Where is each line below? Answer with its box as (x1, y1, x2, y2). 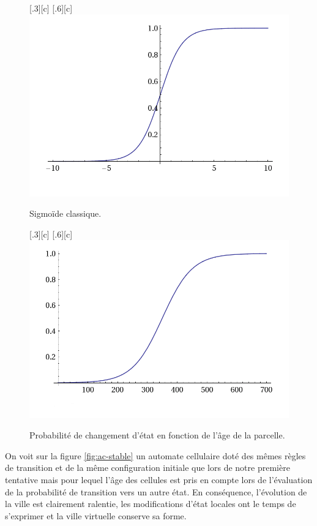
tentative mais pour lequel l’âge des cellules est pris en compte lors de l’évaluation (5, 473, 313, 486)
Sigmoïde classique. (29, 207, 102, 220)
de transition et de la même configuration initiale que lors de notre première (5, 461, 290, 474)
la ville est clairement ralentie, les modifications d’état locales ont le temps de (5, 497, 296, 510)
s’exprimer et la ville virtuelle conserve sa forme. (5, 509, 187, 522)
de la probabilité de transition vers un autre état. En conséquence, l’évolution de (5, 485, 307, 498)
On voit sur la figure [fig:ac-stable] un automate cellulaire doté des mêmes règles (5, 449, 306, 462)
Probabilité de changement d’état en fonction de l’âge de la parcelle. (29, 429, 285, 441)
